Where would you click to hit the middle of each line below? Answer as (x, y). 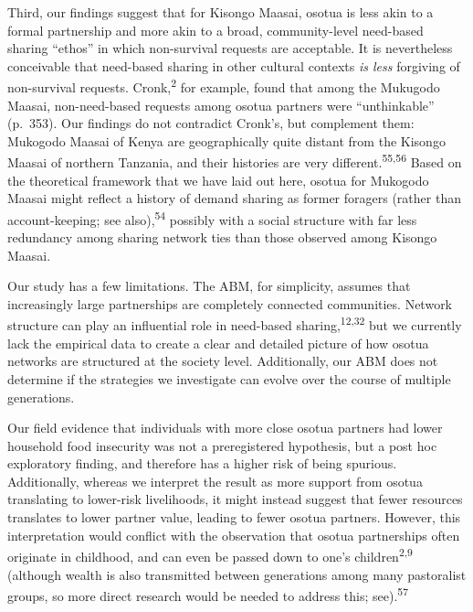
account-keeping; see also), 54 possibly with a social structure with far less (212, 218)
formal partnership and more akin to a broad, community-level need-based (215, 30)
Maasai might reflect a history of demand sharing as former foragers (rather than (234, 198)
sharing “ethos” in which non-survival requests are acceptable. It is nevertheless (230, 48)
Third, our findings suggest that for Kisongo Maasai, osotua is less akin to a (221, 12)
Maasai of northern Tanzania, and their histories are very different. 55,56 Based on (235, 161)
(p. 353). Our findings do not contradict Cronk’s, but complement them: (211, 123)
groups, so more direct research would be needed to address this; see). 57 (208, 594)
